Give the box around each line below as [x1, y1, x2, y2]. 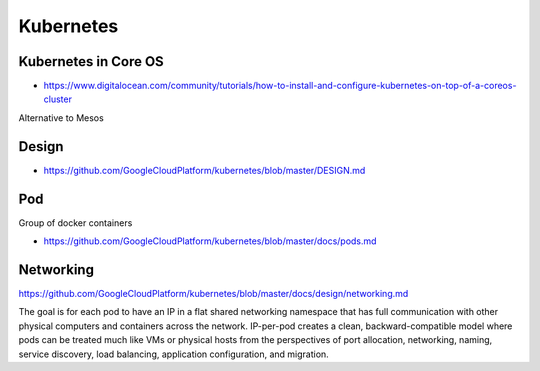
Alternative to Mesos [18, 111, 104, 124]
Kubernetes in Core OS [18, 53, 164, 70]
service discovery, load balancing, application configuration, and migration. [18, 348, 329, 360]
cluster [43, 93, 72, 105]
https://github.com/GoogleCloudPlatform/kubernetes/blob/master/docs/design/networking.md [18, 287, 409, 299]
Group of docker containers [18, 216, 133, 229]
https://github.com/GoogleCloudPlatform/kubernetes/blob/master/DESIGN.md [43, 164, 366, 176]
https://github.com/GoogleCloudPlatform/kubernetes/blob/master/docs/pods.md [43, 235, 377, 247]
